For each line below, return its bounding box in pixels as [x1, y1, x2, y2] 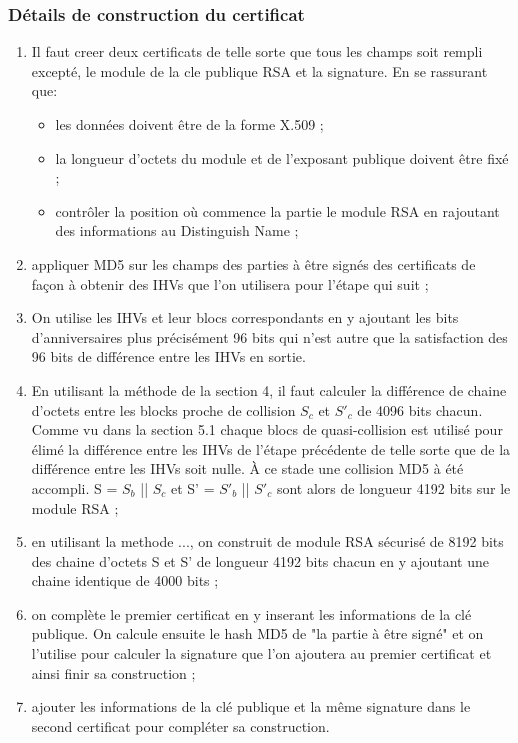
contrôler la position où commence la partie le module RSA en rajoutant [55, 200, 500, 221]
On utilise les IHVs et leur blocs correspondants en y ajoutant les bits [31, 307, 459, 328]
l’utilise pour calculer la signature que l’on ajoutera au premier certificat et [31, 643, 492, 664]
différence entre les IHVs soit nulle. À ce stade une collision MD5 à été [31, 458, 464, 479]
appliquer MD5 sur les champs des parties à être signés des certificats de [31, 253, 476, 274]
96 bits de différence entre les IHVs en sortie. [31, 346, 306, 367]
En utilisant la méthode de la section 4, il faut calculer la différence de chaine [31, 379, 507, 400]
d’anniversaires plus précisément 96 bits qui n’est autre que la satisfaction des [31, 326, 508, 347]
